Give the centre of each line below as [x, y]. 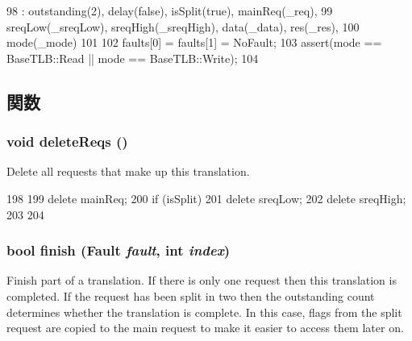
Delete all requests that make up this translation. [128, 171]
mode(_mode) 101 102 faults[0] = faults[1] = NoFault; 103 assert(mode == [194, 42]
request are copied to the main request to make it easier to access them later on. [205, 328]
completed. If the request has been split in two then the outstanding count [191, 295]
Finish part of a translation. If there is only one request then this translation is [202, 280]
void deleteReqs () [67, 141]
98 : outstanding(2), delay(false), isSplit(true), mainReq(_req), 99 [170, 10]
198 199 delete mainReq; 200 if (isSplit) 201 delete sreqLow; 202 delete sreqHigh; [206, 198]
